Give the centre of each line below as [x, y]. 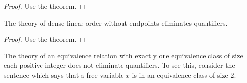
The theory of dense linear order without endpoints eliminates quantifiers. [116, 22]
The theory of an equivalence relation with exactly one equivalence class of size [123, 55]
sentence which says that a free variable [64, 74]
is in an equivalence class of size [180, 74]
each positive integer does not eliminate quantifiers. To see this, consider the [120, 65]
